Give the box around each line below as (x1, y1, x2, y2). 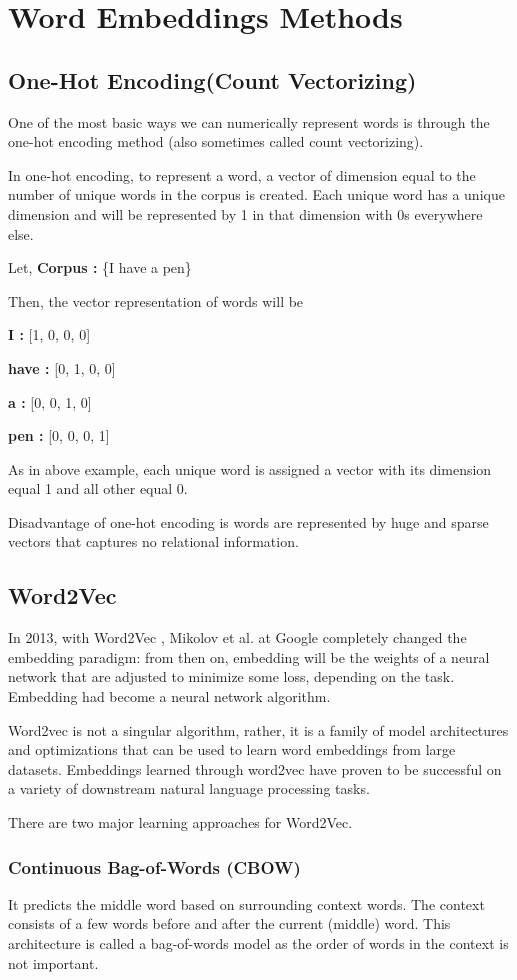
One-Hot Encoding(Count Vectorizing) (8, 64, 417, 95)
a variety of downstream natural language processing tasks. (8, 778, 370, 799)
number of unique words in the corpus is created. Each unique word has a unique (8, 184, 505, 205)
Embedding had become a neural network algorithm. (8, 686, 331, 707)
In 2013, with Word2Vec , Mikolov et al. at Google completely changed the (8, 627, 467, 648)
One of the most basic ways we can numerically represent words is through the (8, 111, 490, 132)
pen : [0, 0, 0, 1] (8, 425, 110, 446)
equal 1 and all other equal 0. (8, 478, 188, 499)
